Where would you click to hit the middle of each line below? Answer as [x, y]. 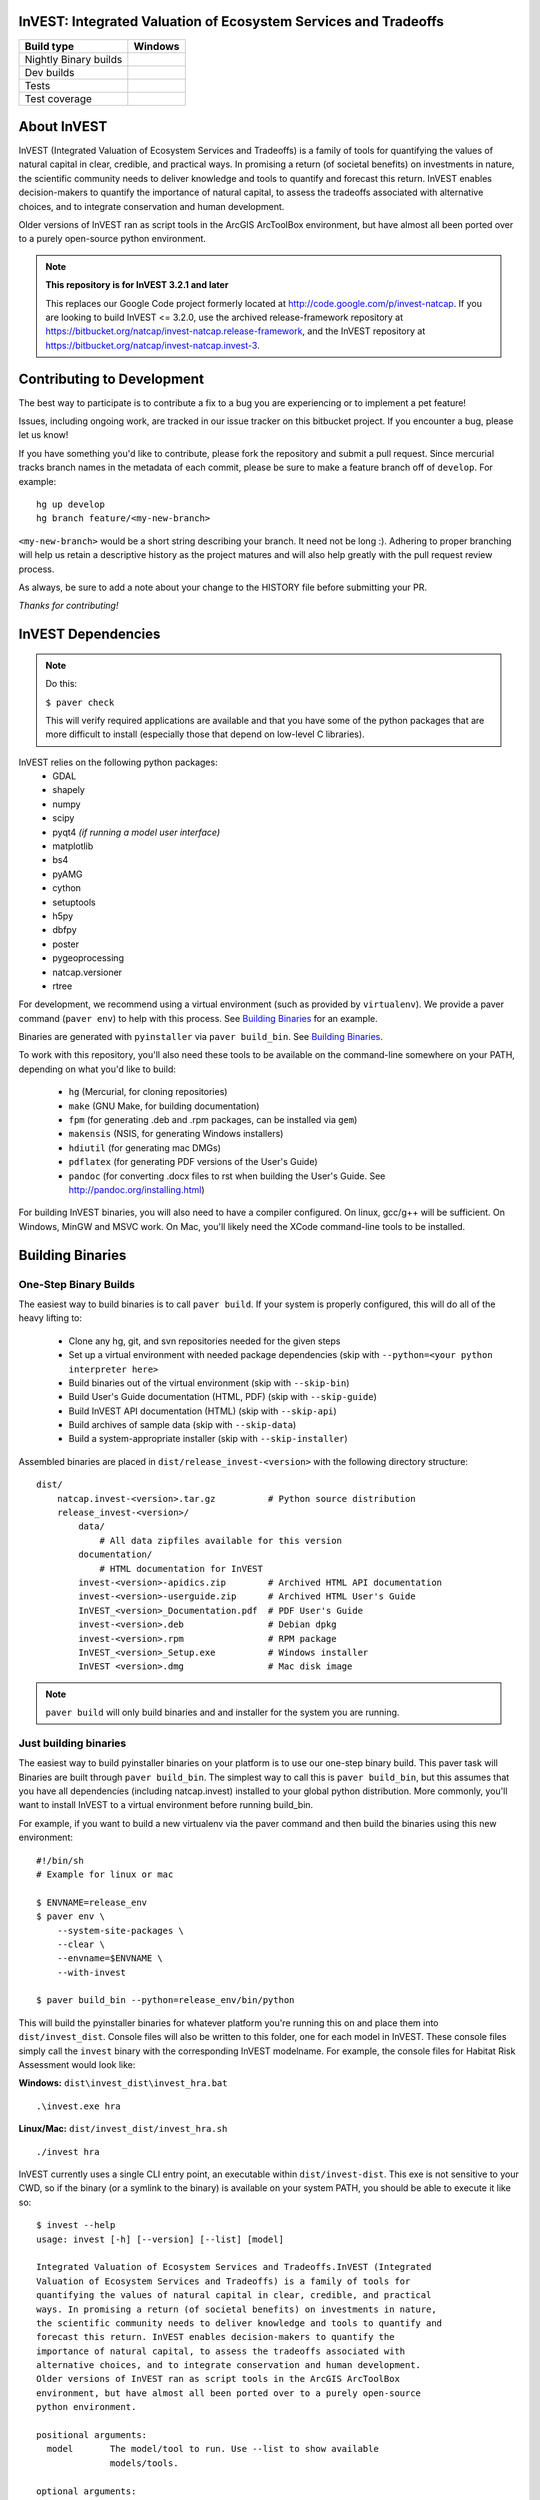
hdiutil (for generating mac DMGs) [145, 1147]
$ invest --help [76, 2225]
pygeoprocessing [88, 958]
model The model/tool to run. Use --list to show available [212, 2449]
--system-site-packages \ [120, 1930]
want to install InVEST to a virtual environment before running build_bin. [166, 1805]
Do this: [61, 684]
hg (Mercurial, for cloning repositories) [148, 1092]
